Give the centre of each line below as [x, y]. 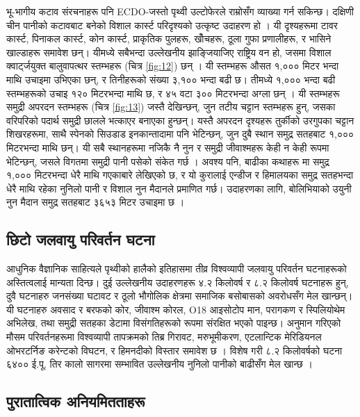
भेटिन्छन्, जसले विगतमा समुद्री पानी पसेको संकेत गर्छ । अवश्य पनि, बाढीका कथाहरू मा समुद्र [168, 161]
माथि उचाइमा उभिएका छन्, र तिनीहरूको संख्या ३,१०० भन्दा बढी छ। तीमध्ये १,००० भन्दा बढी [171, 79]
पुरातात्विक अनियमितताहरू [76, 401]
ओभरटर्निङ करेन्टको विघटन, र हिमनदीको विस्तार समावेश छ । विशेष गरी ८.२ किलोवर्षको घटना [174, 350]
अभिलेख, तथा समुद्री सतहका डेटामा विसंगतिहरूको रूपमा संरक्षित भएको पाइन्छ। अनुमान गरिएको [174, 323]
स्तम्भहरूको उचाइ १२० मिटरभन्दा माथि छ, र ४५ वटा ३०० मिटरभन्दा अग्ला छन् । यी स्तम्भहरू [173, 93]
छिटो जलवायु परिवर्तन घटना [81, 239]
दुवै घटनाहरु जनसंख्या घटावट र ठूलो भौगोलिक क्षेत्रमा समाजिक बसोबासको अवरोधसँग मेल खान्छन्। [180, 296]
